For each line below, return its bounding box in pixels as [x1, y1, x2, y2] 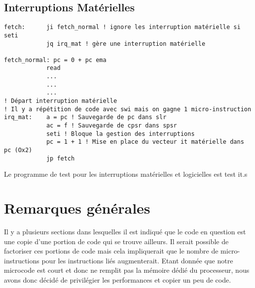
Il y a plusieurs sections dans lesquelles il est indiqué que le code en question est [4, 226, 246, 237]
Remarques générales [4, 198, 150, 218]
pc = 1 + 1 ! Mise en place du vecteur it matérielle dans [46, 138, 244, 146]
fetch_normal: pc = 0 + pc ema [4, 56, 107, 64]
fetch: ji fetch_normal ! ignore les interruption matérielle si [4, 24, 241, 31]
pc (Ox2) [4, 147, 33, 154]
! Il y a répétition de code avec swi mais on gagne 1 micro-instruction [4, 105, 252, 113]
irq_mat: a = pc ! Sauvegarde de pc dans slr [4, 114, 167, 121]
